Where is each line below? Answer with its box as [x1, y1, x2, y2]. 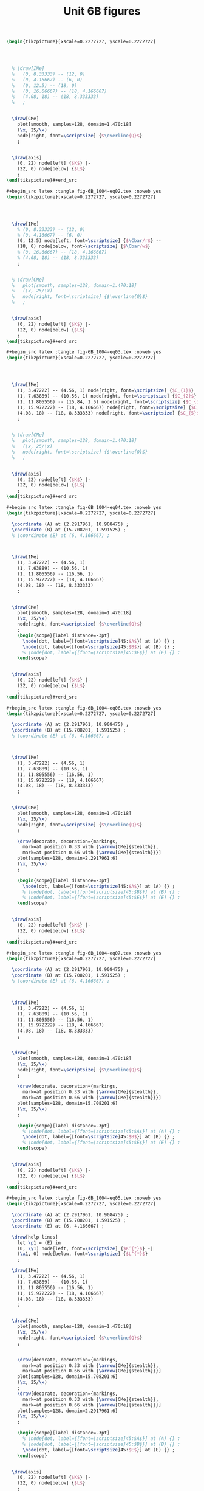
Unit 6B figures [63, 4, 141, 18]
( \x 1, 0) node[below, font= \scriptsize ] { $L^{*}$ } [17, 1251, 148, 1257]
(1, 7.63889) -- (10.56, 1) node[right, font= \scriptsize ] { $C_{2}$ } [17, 393, 197, 399]
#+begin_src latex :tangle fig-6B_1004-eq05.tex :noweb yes [6, 1195, 162, 1202]
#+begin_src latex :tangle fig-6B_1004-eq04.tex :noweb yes [6, 505, 162, 511]
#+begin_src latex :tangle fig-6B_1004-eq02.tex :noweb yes [6, 188, 162, 194]
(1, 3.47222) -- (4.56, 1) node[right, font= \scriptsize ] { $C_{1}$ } [17, 387, 194, 393]
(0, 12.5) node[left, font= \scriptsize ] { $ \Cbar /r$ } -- [17, 238, 162, 244]
